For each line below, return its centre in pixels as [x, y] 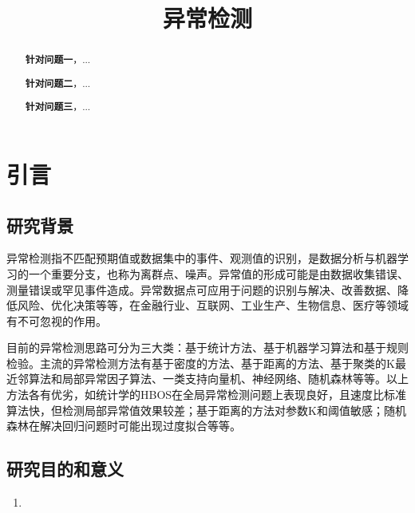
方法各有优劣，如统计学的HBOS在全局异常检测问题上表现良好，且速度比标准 [207, 395]
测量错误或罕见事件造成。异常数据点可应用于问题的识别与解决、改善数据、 [202, 289]
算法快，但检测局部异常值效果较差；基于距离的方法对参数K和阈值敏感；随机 [206, 410]
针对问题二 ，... [58, 83]
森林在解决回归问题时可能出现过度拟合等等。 [124, 426]
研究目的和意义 [65, 469]
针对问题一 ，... [58, 60]
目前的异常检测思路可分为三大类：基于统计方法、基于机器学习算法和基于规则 [207, 347]
